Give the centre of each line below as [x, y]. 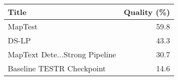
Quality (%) [147, 12]
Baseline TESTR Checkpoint [57, 68]
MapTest [23, 26]
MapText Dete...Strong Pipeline [62, 54]
